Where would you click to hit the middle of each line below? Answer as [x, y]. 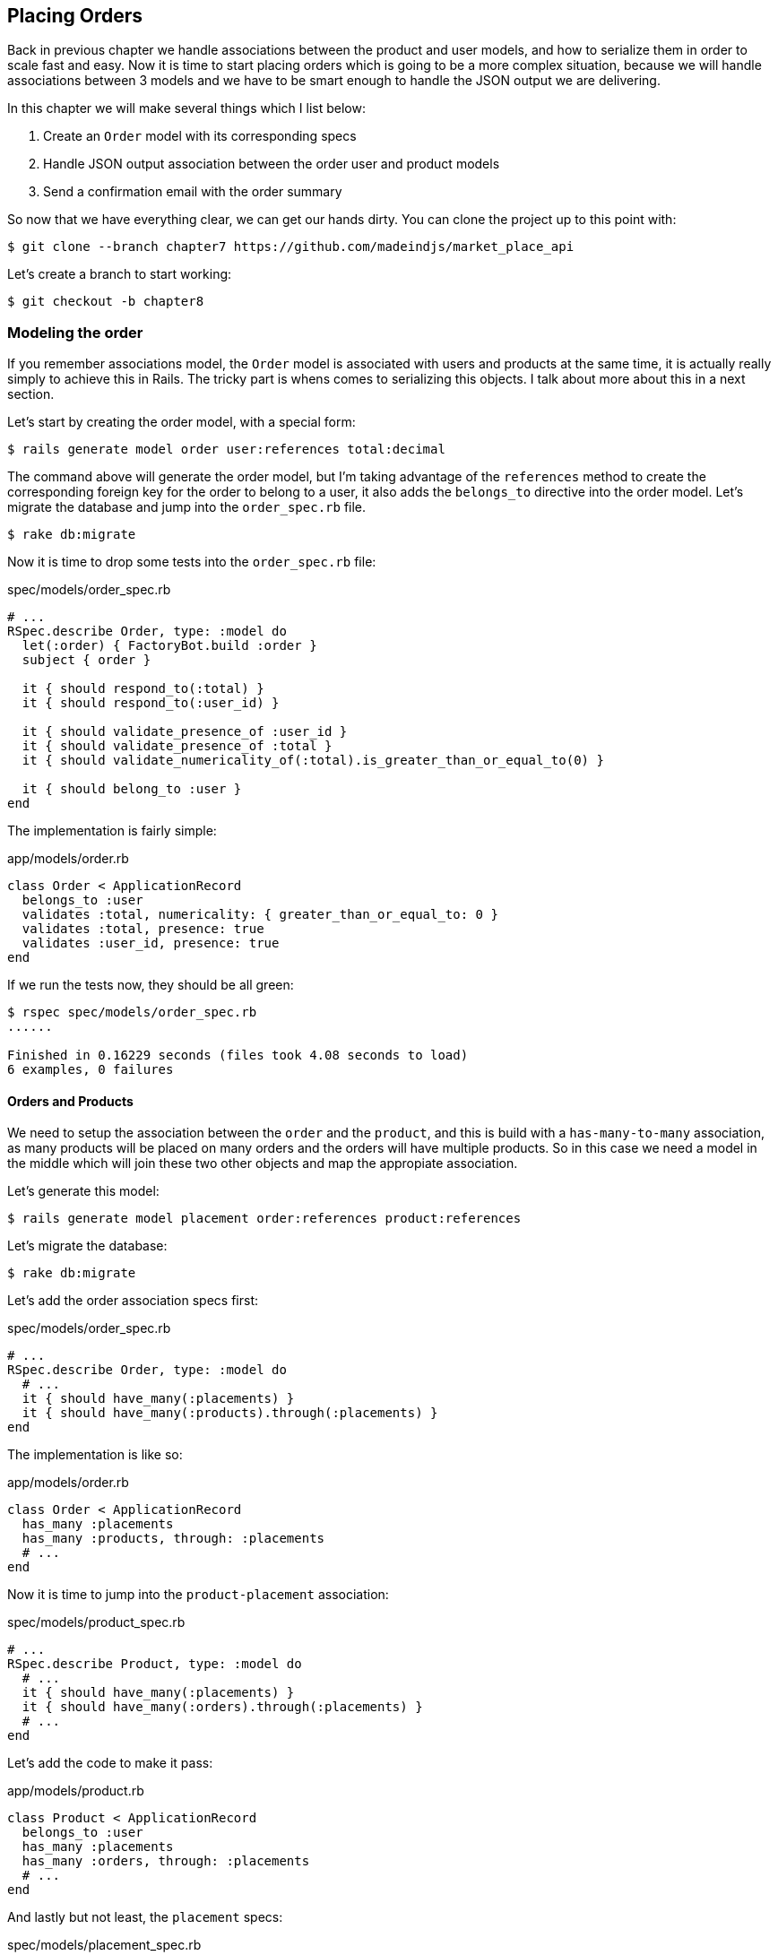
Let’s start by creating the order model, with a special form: [182, 422]
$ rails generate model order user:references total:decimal [226, 450]
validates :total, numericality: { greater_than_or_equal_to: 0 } [260, 915]
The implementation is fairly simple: [112, 831]
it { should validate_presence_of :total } [177, 746]
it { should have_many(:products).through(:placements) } [230, 1413]
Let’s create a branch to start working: [120, 274]
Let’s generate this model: [83, 1191]
